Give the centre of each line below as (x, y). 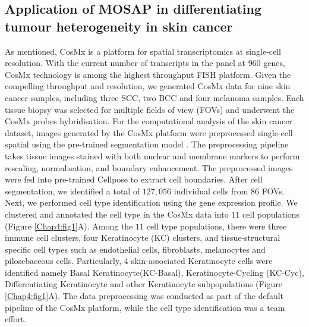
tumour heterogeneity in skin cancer (119, 26)
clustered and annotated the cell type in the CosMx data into (117, 214)
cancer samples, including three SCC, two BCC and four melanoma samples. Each (154, 97)
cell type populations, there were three (217, 226)
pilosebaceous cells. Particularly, (63, 261)
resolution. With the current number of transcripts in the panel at (125, 63)
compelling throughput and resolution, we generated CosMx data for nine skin (148, 86)
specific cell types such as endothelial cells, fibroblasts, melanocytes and (135, 249)
